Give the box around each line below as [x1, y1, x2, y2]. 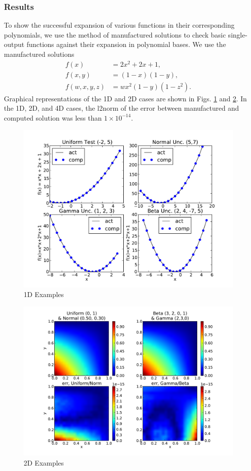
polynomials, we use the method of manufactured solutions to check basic [4, 29, 226, 40]
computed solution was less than [4, 112, 102, 123]
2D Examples [24, 457, 64, 468]
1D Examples [24, 289, 64, 300]
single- [228, 29, 248, 40]
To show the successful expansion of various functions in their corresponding [4, 20, 235, 30]
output [4, 39, 25, 49]
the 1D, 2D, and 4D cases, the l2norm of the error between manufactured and [4, 103, 239, 113]
